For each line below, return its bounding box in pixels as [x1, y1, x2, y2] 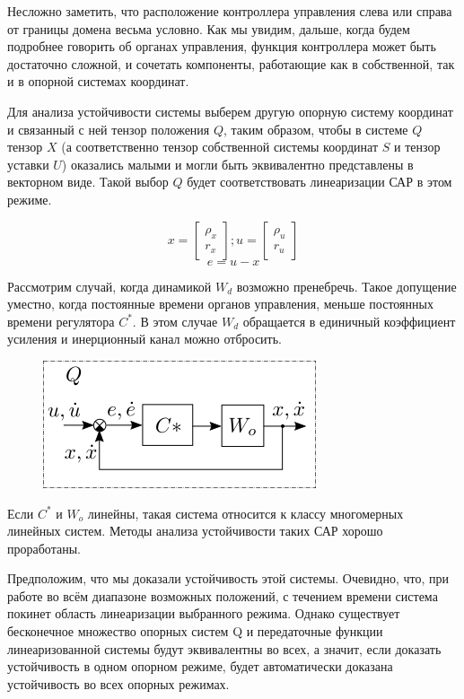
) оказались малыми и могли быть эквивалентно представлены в [61, 154, 414, 173]
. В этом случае [132, 311, 218, 330]
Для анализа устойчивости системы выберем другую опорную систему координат [7, 101, 453, 120]
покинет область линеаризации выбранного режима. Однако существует [7, 604, 400, 623]
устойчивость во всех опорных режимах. [7, 674, 230, 693]
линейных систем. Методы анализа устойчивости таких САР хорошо [7, 521, 383, 540]
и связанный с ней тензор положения [7, 119, 210, 138]
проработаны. [7, 538, 81, 557]
